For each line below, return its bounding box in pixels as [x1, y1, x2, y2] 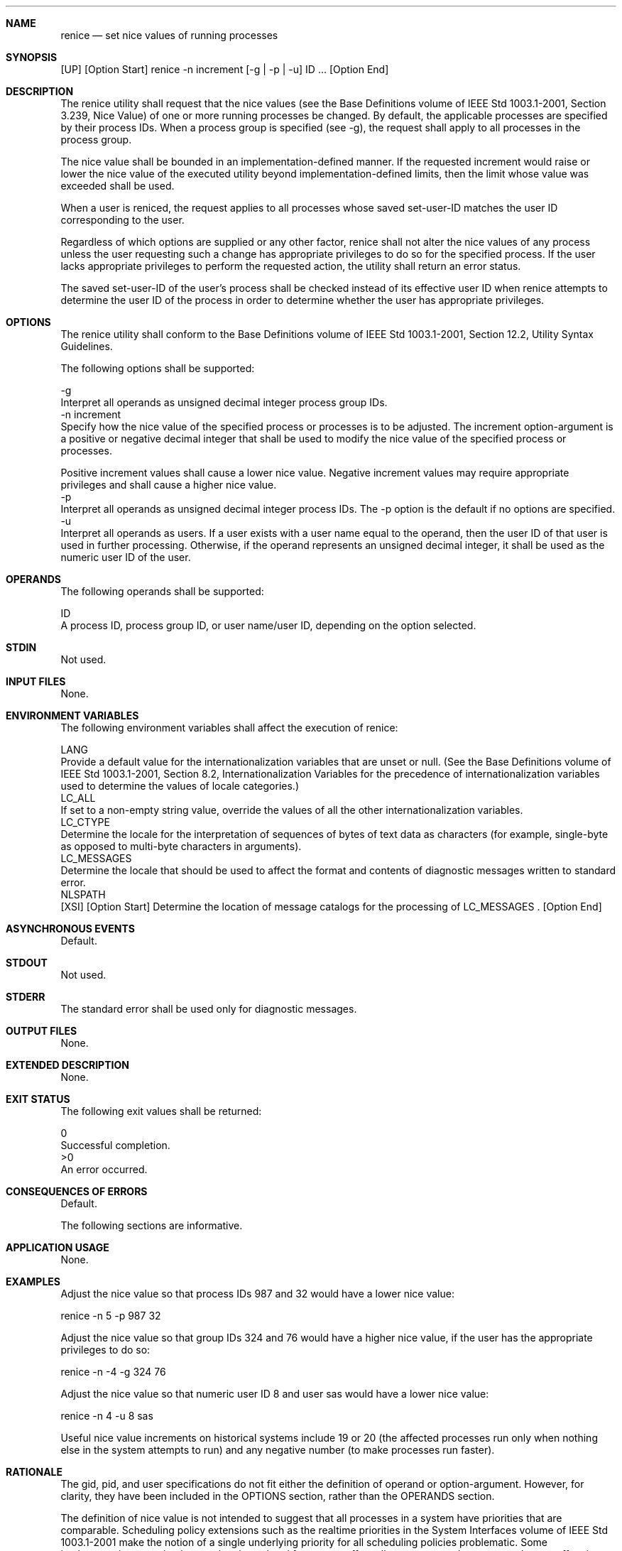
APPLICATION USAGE [6, 1241, 109, 1253]
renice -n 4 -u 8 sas [60, 1410, 153, 1422]
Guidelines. [60, 340, 113, 352]
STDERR [6, 991, 45, 1003]
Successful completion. [60, 1139, 170, 1151]
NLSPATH [60, 888, 106, 900]
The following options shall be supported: [60, 362, 255, 374]
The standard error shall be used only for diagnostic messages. [60, 1003, 357, 1015]
